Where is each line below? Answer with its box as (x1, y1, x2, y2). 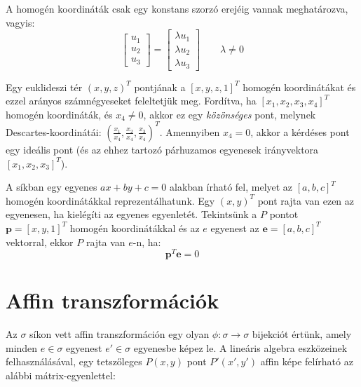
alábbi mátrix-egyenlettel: (6, 368, 116, 383)
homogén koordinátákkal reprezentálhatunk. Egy (6, 193, 215, 208)
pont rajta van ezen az (257, 193, 355, 208)
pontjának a (134, 79, 186, 94)
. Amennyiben (159, 124, 220, 139)
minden (6, 340, 38, 355)
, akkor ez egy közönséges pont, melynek (143, 107, 316, 121)
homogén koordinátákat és (243, 79, 356, 94)
